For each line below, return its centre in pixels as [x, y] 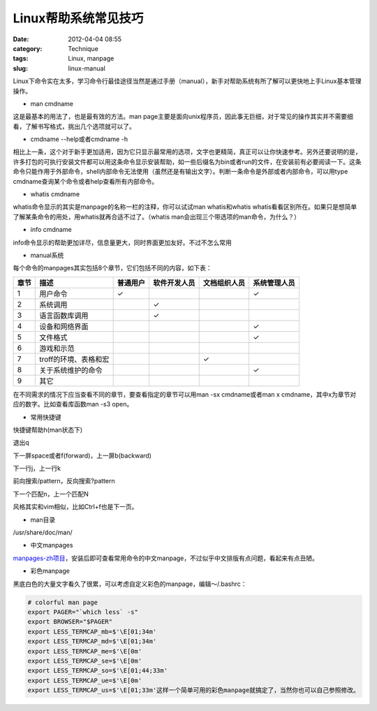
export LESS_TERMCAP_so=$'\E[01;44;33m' [97, 671]
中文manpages [52, 545]
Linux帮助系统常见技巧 [78, 18]
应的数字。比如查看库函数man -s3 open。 [73, 404]
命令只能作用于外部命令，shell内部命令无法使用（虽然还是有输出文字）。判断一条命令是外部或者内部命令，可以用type [180, 172]
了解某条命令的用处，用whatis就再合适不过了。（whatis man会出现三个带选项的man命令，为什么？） [156, 217]
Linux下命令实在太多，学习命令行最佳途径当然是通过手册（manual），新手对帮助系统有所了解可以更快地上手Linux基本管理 [187, 81]
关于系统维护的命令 [71, 370]
